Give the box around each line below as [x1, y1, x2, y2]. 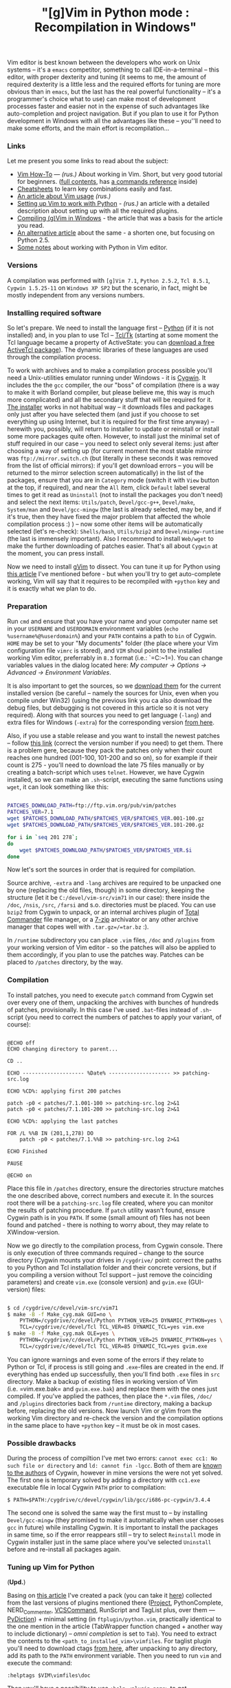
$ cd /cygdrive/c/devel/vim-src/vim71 [7, 1305, 118, 1311]
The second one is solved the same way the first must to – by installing [7, 1509, 208, 1517]
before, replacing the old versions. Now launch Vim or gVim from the [7, 1406, 201, 1415]
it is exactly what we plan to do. [7, 584, 97, 593]
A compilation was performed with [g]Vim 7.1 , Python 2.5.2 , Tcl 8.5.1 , [7, 276, 211, 284]
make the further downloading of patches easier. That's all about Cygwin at [7, 542, 218, 550]
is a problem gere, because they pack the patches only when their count [7, 746, 212, 755]
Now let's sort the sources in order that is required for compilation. [7, 865, 196, 874]
